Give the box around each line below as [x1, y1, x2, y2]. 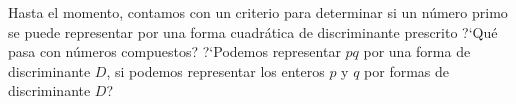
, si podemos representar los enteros [106, 60, 325, 81]
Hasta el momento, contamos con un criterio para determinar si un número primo [8, 2, 508, 22]
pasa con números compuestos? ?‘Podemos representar [8, 41, 341, 62]
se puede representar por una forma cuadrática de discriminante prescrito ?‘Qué [8, 21, 498, 42]
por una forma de [363, 41, 471, 62]
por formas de [364, 60, 450, 81]
